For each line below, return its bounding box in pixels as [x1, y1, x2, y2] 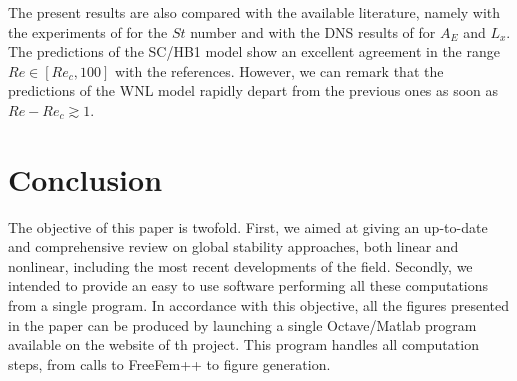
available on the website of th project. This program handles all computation [8, 334, 479, 355]
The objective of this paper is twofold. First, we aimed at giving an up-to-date [8, 216, 488, 237]
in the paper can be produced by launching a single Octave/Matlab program [8, 314, 477, 335]
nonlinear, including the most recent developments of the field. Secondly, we [8, 255, 473, 276]
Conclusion [8, 158, 163, 199]
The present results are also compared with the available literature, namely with [8, 2, 501, 22]
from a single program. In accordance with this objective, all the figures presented [8, 295, 510, 316]
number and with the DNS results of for [190, 21, 436, 42]
